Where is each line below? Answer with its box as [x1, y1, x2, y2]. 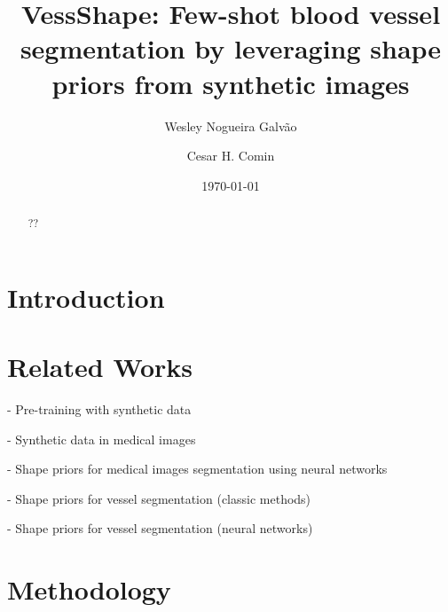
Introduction [7, 279, 165, 315]
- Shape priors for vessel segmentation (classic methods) [7, 489, 311, 507]
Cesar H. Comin [186, 146, 275, 165]
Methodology [7, 571, 171, 608]
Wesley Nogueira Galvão [164, 116, 297, 135]
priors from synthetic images [51, 65, 410, 101]
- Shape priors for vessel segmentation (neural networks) [7, 519, 313, 537]
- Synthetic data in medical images [7, 429, 196, 448]
